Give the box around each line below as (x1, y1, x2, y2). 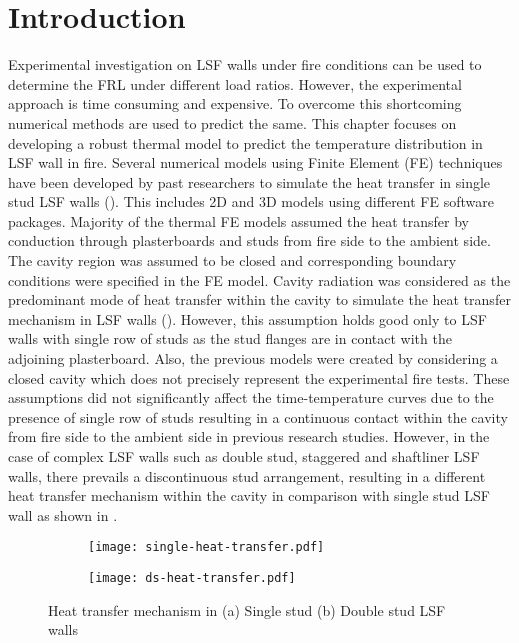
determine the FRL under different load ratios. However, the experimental (8, 73, 462, 94)
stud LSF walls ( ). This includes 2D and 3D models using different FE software (8, 191, 494, 212)
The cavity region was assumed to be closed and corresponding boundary (8, 250, 457, 271)
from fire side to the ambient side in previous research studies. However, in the (8, 426, 490, 447)
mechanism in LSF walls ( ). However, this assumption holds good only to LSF (8, 308, 487, 329)
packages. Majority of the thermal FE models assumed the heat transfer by (8, 210, 469, 231)
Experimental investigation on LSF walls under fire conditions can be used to (8, 54, 482, 75)
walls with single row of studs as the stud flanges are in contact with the (8, 328, 452, 349)
